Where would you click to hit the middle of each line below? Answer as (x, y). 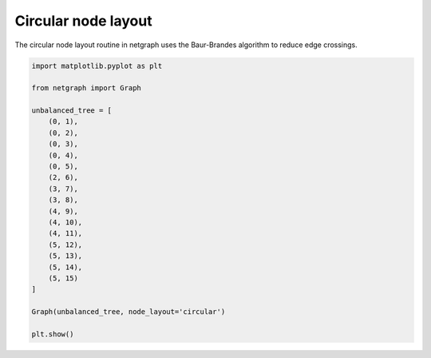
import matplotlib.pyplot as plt (97, 66)
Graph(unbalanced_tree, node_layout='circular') (129, 312)
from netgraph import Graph (86, 88)
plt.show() (53, 334)
